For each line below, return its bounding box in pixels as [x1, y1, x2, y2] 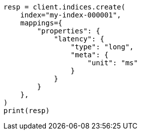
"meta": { [70, 51, 109, 59]
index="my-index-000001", [20, 11, 122, 19]
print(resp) [3, 107, 50, 115]
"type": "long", [70, 43, 134, 51]
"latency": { [54, 35, 105, 43]
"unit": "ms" [87, 59, 138, 67]
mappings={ [20, 19, 63, 27]
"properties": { [37, 27, 100, 35]
